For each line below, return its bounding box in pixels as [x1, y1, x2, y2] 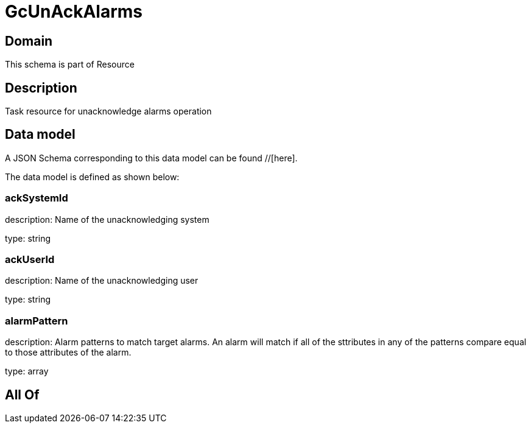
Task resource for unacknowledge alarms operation [5, 106, 212, 117]
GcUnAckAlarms [5, 1, 142, 22]
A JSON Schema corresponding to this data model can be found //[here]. [5, 152, 298, 163]
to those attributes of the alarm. [5, 347, 132, 358]
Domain [5, 33, 53, 49]
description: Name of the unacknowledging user [5, 275, 199, 286]
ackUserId [5, 253, 55, 265]
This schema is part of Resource [5, 59, 135, 70]
